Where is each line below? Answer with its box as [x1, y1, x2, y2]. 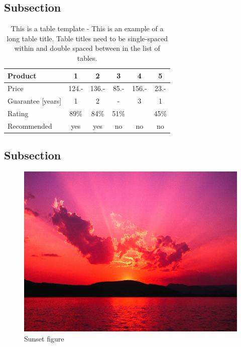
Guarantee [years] [8, 96, 62, 106]
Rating [8, 108, 29, 119]
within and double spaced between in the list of [14, 43, 160, 53]
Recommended [8, 120, 52, 131]
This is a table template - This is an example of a [11, 23, 164, 34]
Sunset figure [24, 333, 64, 343]
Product [8, 70, 37, 80]
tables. [77, 52, 97, 63]
